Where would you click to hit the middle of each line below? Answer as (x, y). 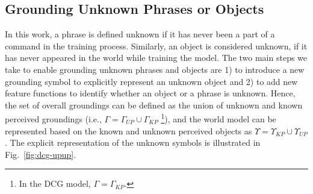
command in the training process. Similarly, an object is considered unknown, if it (156, 45)
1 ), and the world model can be (218, 118)
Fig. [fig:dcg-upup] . (41, 154)
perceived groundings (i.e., (53, 119)
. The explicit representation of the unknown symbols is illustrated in (133, 142)
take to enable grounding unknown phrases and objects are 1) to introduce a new (155, 69)
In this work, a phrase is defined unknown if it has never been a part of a (140, 34)
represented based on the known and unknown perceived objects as (129, 130)
